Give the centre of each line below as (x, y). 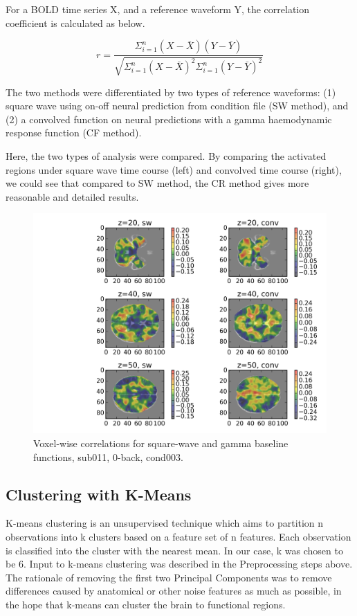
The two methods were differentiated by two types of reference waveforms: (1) (171, 92)
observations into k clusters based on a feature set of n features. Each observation (178, 536)
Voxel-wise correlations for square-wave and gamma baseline (161, 443)
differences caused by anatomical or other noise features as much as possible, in (174, 591)
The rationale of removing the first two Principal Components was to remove (169, 577)
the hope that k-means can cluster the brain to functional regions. (146, 604)
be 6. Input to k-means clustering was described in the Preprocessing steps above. (179, 564)
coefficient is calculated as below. (75, 22)
